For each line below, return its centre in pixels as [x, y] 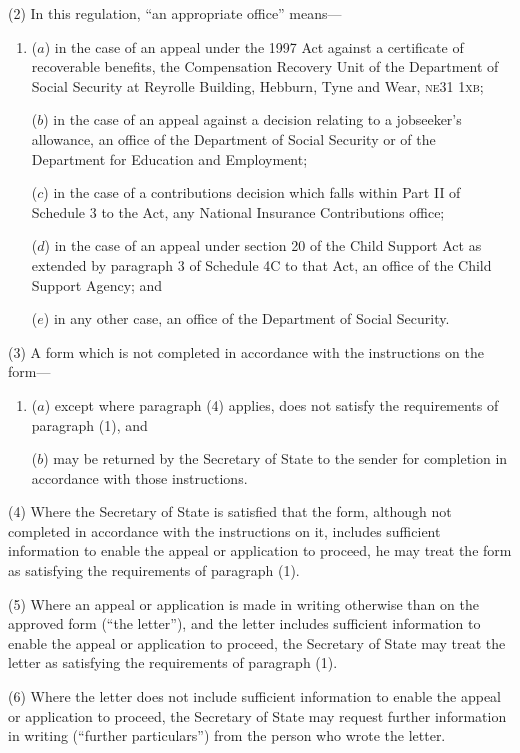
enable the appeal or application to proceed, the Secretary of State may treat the [257, 642]
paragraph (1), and [89, 424]
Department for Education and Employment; [169, 158]
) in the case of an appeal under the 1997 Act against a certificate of [254, 46]
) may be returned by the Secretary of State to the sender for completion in [275, 458]
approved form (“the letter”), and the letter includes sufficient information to [244, 623]
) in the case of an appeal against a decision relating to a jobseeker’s [252, 119]
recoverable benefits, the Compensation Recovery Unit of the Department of [265, 66]
